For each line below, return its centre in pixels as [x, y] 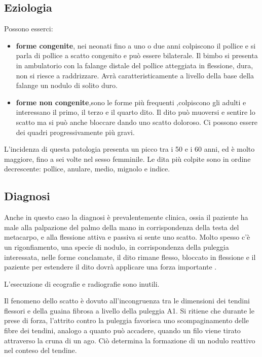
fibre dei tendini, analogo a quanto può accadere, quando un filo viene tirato [122, 330]
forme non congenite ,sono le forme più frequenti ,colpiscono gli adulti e [131, 102]
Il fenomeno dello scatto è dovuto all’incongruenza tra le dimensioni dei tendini [127, 301]
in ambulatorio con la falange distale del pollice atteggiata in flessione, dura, [135, 65]
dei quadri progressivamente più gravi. [75, 132]
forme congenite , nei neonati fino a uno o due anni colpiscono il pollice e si [136, 45]
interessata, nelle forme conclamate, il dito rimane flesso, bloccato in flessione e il [130, 257]
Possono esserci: [29, 29]
